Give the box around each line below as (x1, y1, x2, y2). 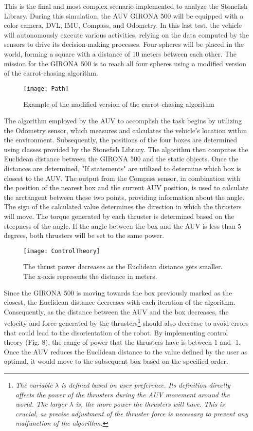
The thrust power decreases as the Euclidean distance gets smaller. (23, 261, 223, 272)
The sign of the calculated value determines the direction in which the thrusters (4, 201, 242, 212)
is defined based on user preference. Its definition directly (61, 379, 231, 390)
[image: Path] (23, 85, 69, 92)
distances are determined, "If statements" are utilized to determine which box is (4, 163, 241, 173)
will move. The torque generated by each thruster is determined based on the (4, 211, 234, 221)
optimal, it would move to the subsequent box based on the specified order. (4, 356, 228, 366)
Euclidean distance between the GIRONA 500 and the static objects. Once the (4, 154, 238, 164)
